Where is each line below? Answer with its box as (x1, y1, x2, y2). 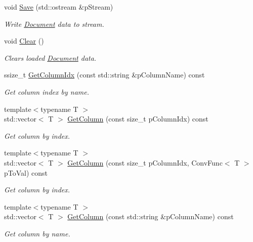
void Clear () (4, 35, 44, 46)
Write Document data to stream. (4, 18, 104, 29)
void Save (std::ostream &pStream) (4, 2, 113, 12)
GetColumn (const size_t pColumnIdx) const (67, 113, 208, 124)
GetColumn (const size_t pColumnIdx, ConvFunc (67, 157, 223, 168)
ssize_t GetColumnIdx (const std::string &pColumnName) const (4, 69, 205, 80)
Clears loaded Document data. (4, 52, 97, 63)
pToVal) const (4, 167, 48, 178)
